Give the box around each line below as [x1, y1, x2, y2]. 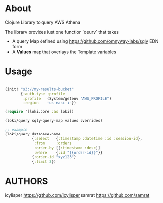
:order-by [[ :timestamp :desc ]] [34, 145, 100, 150]
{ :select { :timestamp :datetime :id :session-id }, [31, 136, 142, 141]
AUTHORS [5, 176, 48, 187]
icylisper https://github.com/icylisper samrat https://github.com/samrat [5, 192, 150, 198]
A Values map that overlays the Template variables [12, 49, 116, 55]
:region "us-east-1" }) [23, 101, 77, 105]
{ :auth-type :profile [20, 91, 65, 96]
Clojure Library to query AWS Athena [5, 19, 81, 25]
